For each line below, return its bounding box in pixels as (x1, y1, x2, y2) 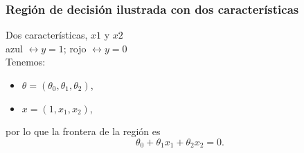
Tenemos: (6, 54, 46, 69)
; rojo (63, 41, 87, 55)
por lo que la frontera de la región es (6, 124, 161, 139)
